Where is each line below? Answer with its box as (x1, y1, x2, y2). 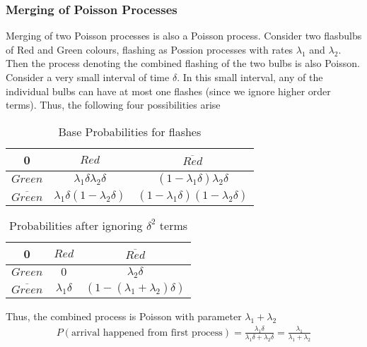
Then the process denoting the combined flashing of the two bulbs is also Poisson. (6, 56, 360, 71)
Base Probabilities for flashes (58, 123, 202, 140)
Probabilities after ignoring (9, 217, 143, 233)
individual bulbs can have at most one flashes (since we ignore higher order (6, 83, 331, 98)
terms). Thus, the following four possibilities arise (6, 97, 221, 112)
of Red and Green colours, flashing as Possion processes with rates (6, 42, 293, 56)
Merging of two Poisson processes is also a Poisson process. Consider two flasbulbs (6, 28, 362, 43)
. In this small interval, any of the (177, 70, 323, 84)
